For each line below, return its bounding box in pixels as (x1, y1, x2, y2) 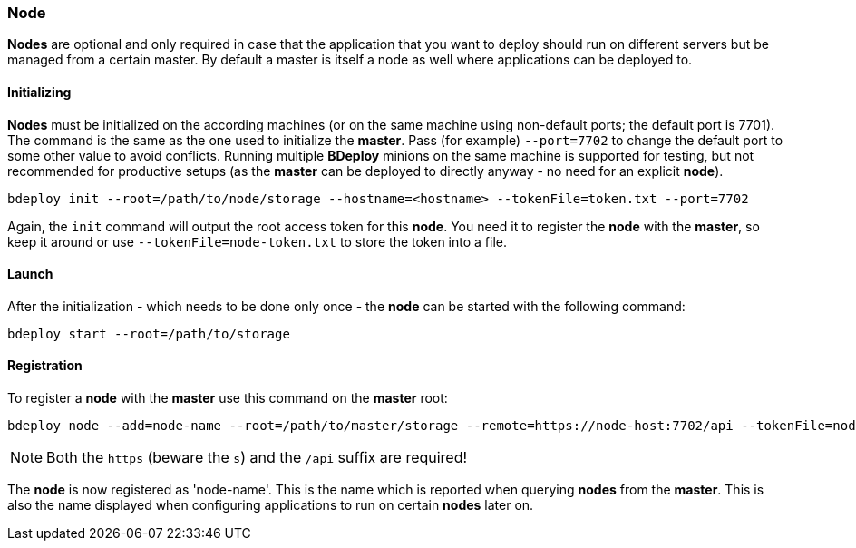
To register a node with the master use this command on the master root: (7, 390, 448, 406)
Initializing (7, 83, 72, 100)
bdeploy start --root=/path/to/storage (7, 326, 290, 341)
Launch (7, 266, 53, 282)
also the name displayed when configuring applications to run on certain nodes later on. (7, 497, 534, 514)
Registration (7, 357, 83, 374)
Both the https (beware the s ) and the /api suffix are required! (46, 448, 468, 467)
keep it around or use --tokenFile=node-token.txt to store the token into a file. (7, 233, 508, 250)
